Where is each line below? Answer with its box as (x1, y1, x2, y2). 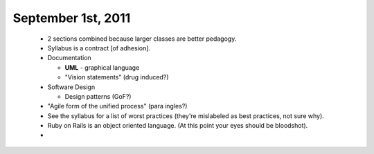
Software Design (47, 83, 96, 91)
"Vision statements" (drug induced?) (64, 73, 169, 81)
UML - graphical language (64, 63, 140, 72)
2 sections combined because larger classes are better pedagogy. (47, 35, 237, 43)
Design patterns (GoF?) (64, 92, 132, 100)
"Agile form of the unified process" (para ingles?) (47, 102, 188, 110)
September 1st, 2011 (12, 10, 131, 26)
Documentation (47, 54, 91, 62)
